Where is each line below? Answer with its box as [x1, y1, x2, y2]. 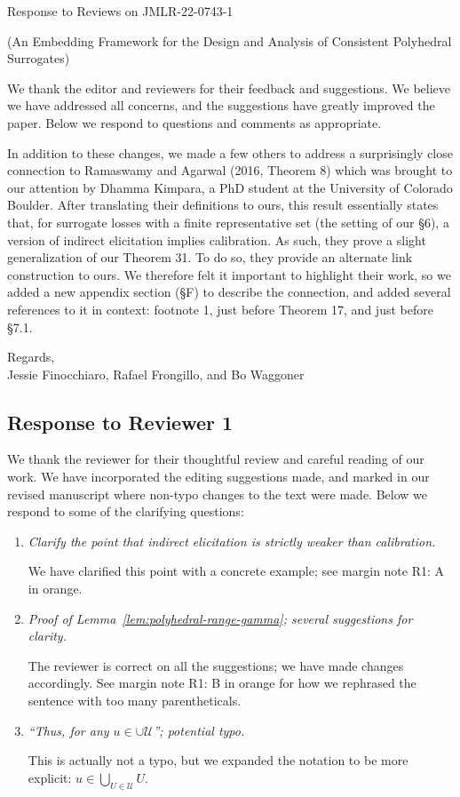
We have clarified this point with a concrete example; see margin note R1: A [28, 562, 445, 580]
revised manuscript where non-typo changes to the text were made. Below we [7, 484, 428, 503]
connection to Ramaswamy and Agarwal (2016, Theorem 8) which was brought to [7, 161, 453, 179]
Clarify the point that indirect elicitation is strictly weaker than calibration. [28, 531, 436, 550]
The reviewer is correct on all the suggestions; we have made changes [28, 656, 404, 674]
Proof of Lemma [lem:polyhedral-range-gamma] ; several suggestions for [28, 609, 413, 627]
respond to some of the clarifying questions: [7, 502, 244, 521]
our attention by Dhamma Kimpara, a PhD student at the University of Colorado [7, 178, 453, 196]
